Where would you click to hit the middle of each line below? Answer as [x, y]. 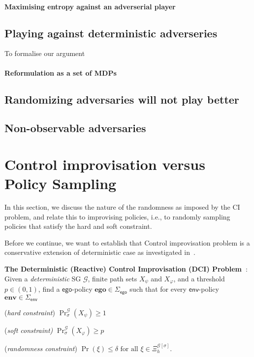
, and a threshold [199, 278]
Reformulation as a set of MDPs [61, 72]
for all [129, 349]
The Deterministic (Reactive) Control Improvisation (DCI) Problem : [126, 269]
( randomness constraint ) [41, 348]
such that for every [158, 289]
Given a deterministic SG [43, 278]
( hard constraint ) [30, 312]
